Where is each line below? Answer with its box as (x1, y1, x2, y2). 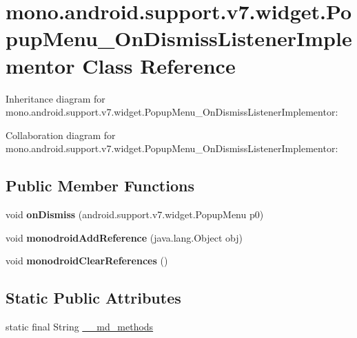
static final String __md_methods (6, 319, 154, 334)
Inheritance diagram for (6, 91, 105, 105)
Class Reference (82, 51, 236, 79)
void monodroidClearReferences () (6, 253, 168, 268)
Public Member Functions (6, 175, 194, 196)
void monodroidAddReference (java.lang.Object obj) (6, 230, 243, 244)
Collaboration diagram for (6, 127, 116, 142)
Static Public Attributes (6, 287, 181, 308)
